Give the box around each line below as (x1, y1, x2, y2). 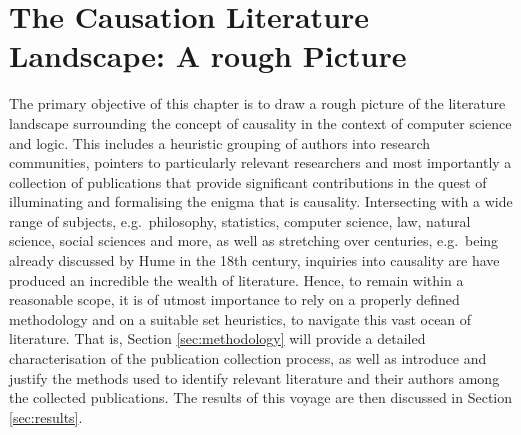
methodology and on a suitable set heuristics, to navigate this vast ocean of (9, 308, 472, 329)
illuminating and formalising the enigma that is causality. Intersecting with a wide (9, 191, 513, 212)
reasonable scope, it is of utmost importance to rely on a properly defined (9, 289, 460, 310)
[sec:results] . (9, 406, 83, 427)
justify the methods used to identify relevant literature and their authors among (9, 367, 500, 388)
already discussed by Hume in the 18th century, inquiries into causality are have (9, 250, 500, 271)
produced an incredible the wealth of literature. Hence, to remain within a (9, 269, 464, 290)
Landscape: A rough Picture (9, 35, 407, 76)
